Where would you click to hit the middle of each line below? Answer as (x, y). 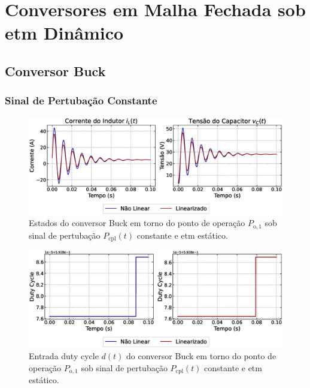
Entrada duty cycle (64, 356)
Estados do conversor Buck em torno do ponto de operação (137, 223)
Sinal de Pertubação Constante (81, 100)
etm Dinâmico (64, 33)
